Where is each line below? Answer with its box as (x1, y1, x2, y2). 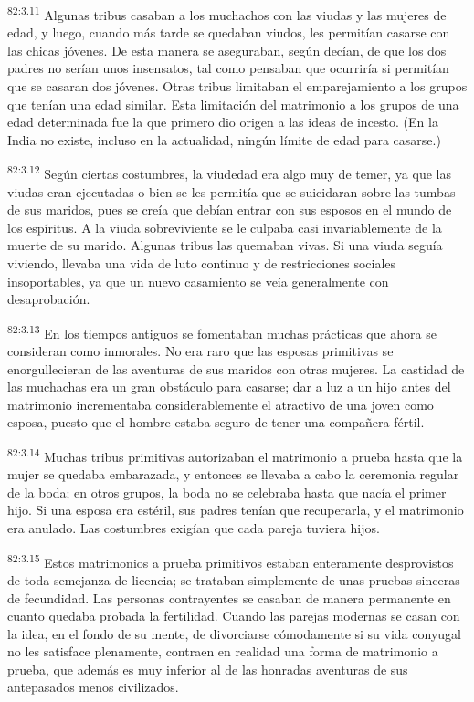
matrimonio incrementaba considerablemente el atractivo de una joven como (7, 394, 434, 414)
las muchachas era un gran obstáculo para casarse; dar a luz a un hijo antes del (7, 377, 451, 396)
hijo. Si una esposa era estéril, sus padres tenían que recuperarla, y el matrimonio (7, 500, 464, 519)
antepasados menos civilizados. (7, 677, 179, 697)
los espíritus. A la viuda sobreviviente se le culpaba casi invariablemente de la (7, 217, 442, 236)
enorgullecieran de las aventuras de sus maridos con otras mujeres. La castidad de (7, 359, 465, 378)
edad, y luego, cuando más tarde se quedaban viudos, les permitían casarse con (7, 23, 450, 42)
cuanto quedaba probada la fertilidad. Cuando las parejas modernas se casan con (7, 606, 460, 625)
